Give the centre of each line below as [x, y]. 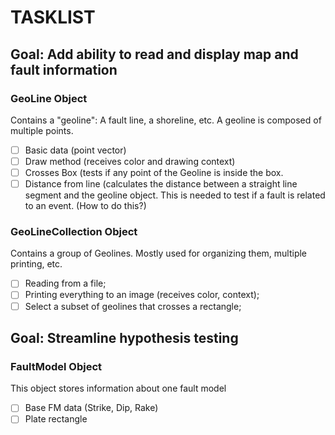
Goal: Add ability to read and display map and [154, 54]
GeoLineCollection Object [74, 232]
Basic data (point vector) [75, 150]
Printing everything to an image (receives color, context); [142, 295]
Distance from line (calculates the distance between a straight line [161, 184]
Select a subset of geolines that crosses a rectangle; [133, 306]
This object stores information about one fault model [118, 388]
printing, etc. [36, 264]
